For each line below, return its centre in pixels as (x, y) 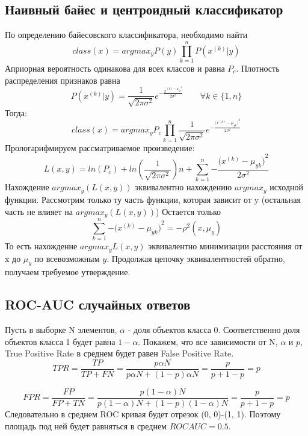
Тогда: (16, 112)
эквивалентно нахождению (183, 187)
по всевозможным (67, 258)
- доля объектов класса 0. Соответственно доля (214, 330)
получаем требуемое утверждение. (68, 272)
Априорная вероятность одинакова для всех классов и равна (115, 68)
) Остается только (189, 211)
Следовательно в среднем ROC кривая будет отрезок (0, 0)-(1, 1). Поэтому (143, 414)
